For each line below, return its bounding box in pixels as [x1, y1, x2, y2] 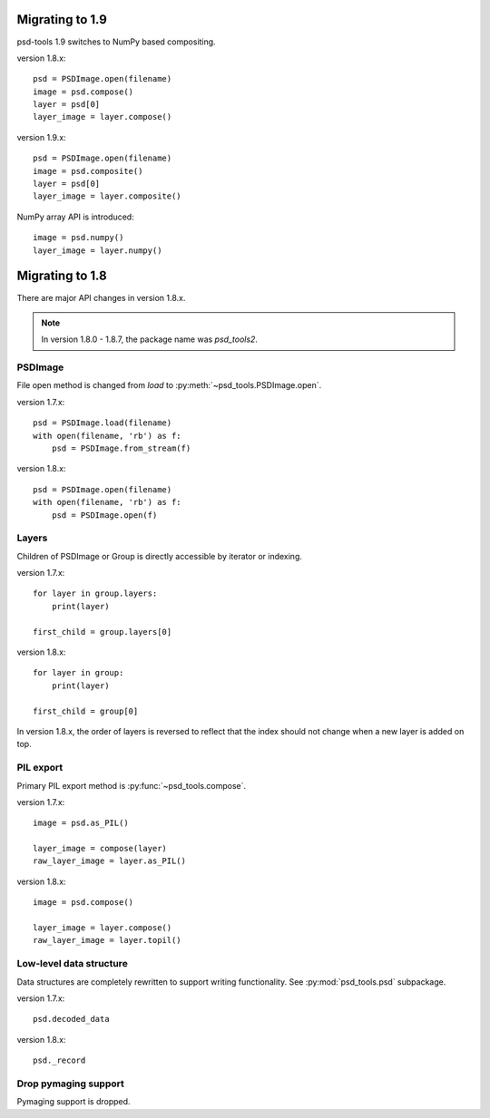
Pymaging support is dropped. [16, 1096, 131, 1107]
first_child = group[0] [33, 705, 139, 716]
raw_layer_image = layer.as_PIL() [33, 856, 186, 866]
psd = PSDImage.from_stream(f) [51, 442, 191, 453]
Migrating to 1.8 [16, 268, 108, 284]
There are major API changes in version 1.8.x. [16, 292, 186, 303]
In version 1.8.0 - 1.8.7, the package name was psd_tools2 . [41, 334, 259, 345]
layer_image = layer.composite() [33, 191, 181, 201]
